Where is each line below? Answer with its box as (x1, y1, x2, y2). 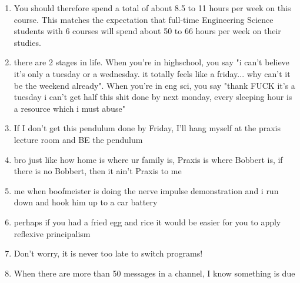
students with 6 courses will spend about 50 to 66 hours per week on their (14, 25, 281, 37)
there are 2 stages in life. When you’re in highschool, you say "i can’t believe (14, 56, 289, 68)
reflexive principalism (14, 227, 91, 239)
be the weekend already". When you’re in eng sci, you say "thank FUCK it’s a (14, 79, 295, 91)
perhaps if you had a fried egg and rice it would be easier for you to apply (14, 215, 281, 228)
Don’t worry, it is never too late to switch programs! (14, 247, 203, 259)
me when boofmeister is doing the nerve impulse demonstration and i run (14, 184, 279, 197)
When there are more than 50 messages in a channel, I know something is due (14, 267, 295, 279)
